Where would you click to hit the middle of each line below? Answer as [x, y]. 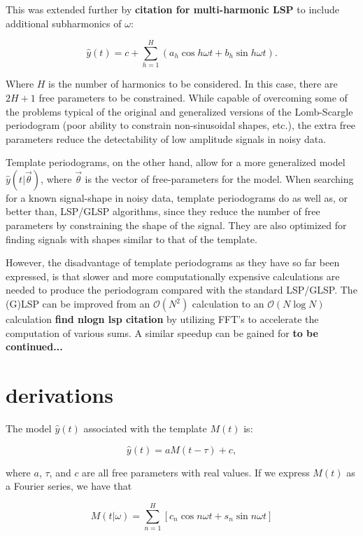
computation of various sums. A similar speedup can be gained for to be [162, 332]
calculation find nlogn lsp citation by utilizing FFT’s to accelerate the [162, 319]
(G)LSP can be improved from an [78, 304]
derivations [59, 394]
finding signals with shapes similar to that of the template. [131, 239]
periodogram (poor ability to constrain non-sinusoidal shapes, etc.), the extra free [180, 125]
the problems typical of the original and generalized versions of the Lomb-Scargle [179, 111]
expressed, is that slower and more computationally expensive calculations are [173, 276]
